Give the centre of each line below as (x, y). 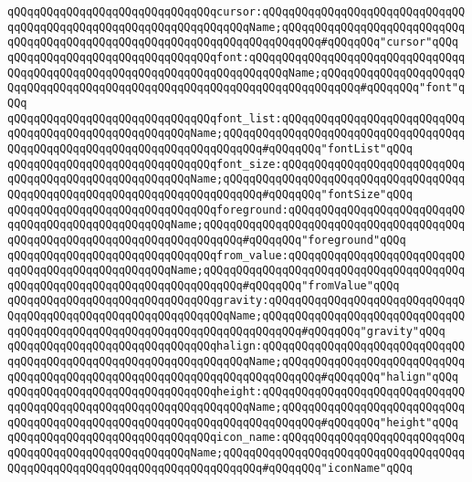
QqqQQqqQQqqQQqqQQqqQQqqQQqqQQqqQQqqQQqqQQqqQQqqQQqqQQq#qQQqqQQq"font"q (236, 88)
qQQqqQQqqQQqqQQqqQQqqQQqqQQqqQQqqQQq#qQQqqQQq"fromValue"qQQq (204, 285)
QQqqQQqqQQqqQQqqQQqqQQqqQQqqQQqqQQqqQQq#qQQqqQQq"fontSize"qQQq (210, 194)
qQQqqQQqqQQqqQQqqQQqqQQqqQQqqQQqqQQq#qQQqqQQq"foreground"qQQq (207, 240)
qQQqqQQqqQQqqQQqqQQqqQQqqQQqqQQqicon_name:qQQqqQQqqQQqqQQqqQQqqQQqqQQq (236, 438)
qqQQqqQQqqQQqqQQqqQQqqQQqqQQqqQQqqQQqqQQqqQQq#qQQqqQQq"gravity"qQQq (226, 331)
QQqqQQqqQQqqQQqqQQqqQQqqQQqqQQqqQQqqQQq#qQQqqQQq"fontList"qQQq (210, 148)
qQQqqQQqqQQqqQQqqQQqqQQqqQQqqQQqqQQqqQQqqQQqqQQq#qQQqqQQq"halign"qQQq (233, 377)
